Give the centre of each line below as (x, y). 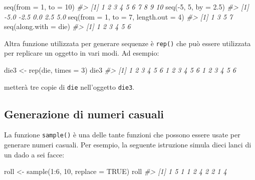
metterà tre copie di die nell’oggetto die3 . (69, 86)
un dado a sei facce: (34, 154)
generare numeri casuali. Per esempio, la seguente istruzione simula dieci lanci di (128, 145)
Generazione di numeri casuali (84, 114)
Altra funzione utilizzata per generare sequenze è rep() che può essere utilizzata (127, 43)
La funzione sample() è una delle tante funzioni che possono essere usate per (122, 135)
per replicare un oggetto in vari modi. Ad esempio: (82, 53)
